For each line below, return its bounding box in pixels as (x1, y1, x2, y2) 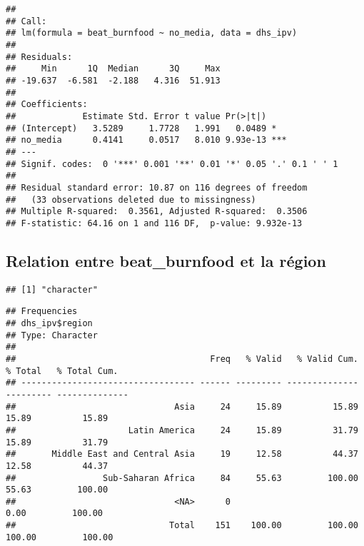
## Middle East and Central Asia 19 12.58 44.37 (6, 449, 358, 460)
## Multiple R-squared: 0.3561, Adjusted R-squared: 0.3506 (6, 206, 308, 217)
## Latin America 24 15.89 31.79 (6, 425, 358, 435)
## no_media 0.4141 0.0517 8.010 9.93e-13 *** (6, 135, 287, 146)
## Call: (6, 16, 47, 26)
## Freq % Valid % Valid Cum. (6, 353, 358, 364)
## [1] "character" (6, 284, 98, 295)
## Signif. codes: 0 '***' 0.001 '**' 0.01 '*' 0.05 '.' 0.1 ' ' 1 (6, 158, 338, 169)
